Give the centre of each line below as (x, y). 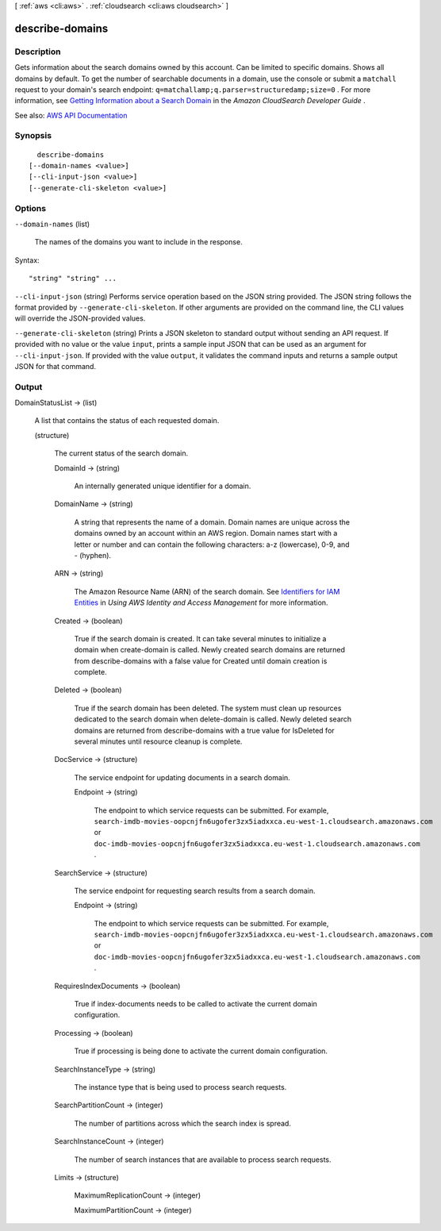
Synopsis (33, 136)
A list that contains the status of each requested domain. (127, 421)
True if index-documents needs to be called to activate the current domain (196, 1004)
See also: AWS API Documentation (71, 115)
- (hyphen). (92, 555)
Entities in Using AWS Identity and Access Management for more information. (201, 602)
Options (31, 208)
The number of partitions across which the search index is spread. (182, 1123)
